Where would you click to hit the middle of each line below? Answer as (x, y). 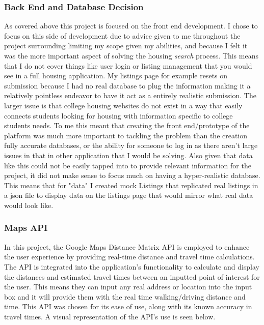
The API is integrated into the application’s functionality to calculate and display (132, 266)
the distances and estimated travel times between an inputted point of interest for (132, 276)
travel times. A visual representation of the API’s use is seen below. (110, 316)
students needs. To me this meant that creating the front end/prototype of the (127, 125)
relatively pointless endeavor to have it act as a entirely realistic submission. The (130, 95)
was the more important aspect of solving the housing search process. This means (131, 55)
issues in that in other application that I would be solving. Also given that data (128, 155)
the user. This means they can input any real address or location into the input (128, 287)
